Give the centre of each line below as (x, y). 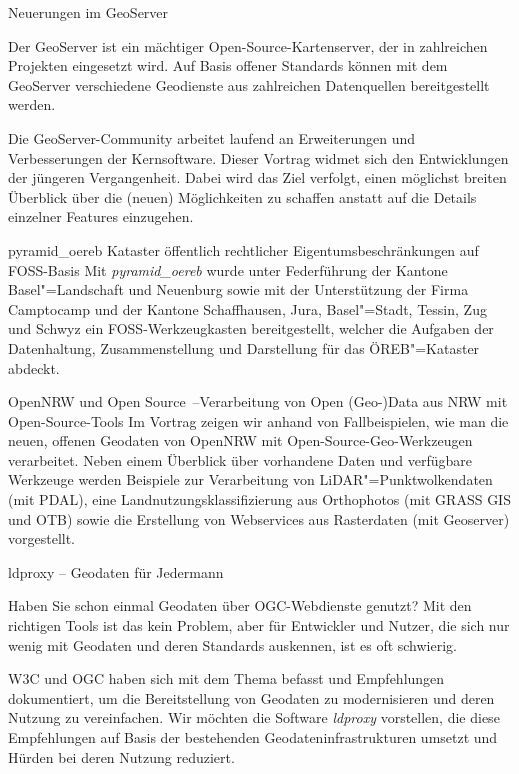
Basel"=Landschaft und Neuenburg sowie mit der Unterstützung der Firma (238, 289)
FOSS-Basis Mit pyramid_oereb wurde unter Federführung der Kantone (228, 269)
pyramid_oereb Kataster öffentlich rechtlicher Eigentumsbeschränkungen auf (243, 249)
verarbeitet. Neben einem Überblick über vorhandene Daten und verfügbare (240, 459)
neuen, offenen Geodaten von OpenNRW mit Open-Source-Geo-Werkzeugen (240, 440)
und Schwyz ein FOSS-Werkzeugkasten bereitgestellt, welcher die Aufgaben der (251, 328)
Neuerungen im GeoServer (88, 12)
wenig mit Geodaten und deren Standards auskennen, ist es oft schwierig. (232, 644)
